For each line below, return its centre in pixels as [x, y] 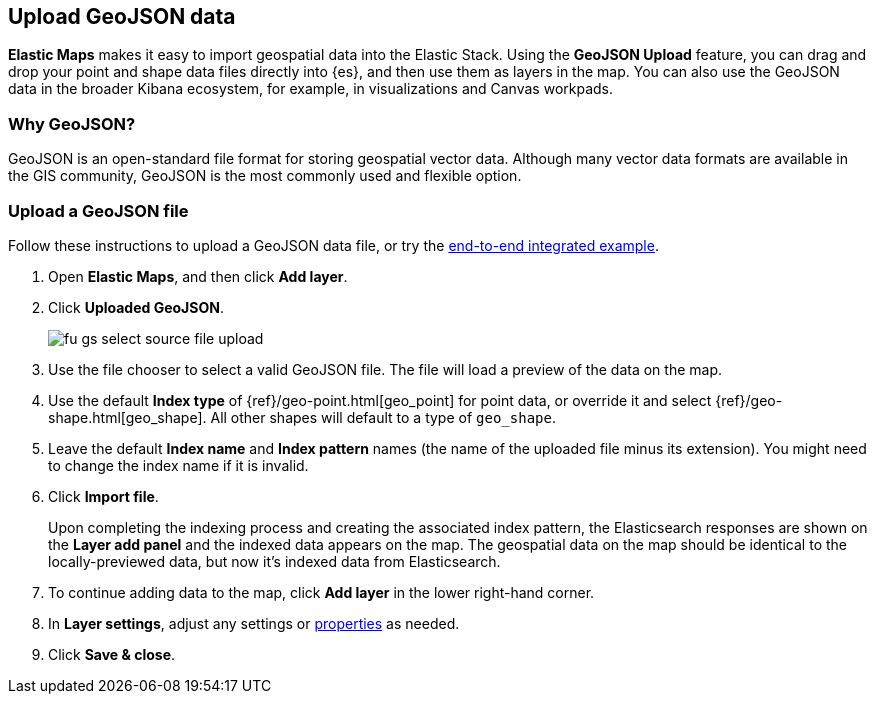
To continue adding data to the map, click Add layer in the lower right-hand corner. [321, 592]
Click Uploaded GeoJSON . [136, 307]
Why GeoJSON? [72, 123]
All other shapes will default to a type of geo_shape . [383, 417]
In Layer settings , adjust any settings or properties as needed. [254, 623]
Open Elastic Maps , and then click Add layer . [198, 276]
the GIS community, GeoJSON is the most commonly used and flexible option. [265, 176]
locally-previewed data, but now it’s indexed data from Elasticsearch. [274, 561]
